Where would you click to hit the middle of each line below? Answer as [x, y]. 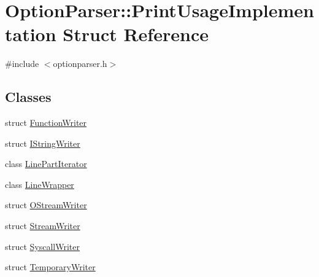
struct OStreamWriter [46, 205]
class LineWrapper [40, 184]
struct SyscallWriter [43, 246]
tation [31, 34]
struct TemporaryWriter [50, 267]
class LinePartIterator [46, 164]
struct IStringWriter [43, 143]
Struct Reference [136, 34]
